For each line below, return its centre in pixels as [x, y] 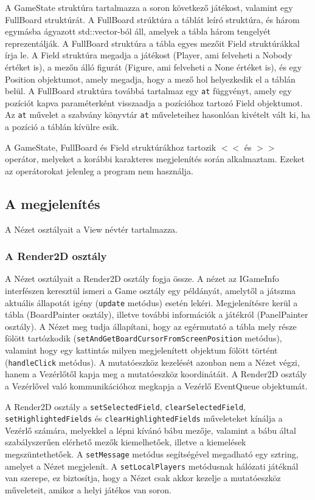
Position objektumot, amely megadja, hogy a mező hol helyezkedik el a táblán [150, 79]
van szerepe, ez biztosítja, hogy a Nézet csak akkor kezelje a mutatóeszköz [143, 478]
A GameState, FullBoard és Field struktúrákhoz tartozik [111, 147]
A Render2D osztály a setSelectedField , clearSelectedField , [125, 406]
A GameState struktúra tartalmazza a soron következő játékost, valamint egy [149, 7]
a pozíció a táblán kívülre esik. [62, 127]
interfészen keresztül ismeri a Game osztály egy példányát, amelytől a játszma [151, 291]
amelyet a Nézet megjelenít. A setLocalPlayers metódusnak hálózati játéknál [152, 466]
